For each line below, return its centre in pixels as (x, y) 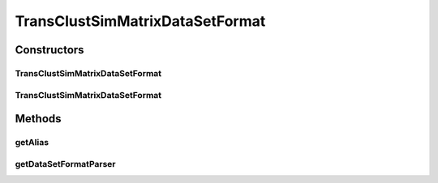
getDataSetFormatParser (66, 164)
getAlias (32, 143)
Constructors (49, 50)
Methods (38, 119)
